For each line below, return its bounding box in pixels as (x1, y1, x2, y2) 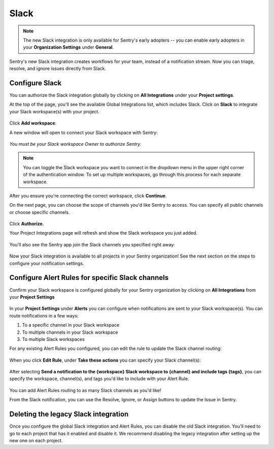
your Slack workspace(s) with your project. (9, 108, 100, 114)
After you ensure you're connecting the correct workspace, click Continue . (9, 193, 167, 199)
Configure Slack (9, 79, 62, 87)
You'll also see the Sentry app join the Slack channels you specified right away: (9, 241, 175, 247)
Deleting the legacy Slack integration (9, 410, 129, 419)
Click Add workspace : (9, 120, 57, 126)
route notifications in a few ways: (9, 312, 79, 318)
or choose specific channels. (9, 209, 70, 215)
